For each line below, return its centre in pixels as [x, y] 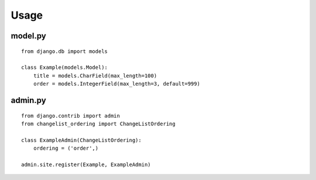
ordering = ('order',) [66, 148]
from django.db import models [65, 51]
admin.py [28, 100]
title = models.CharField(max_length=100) [95, 75]
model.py [28, 36]
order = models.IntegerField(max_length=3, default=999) [116, 84]
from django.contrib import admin [71, 116]
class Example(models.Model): [65, 68]
